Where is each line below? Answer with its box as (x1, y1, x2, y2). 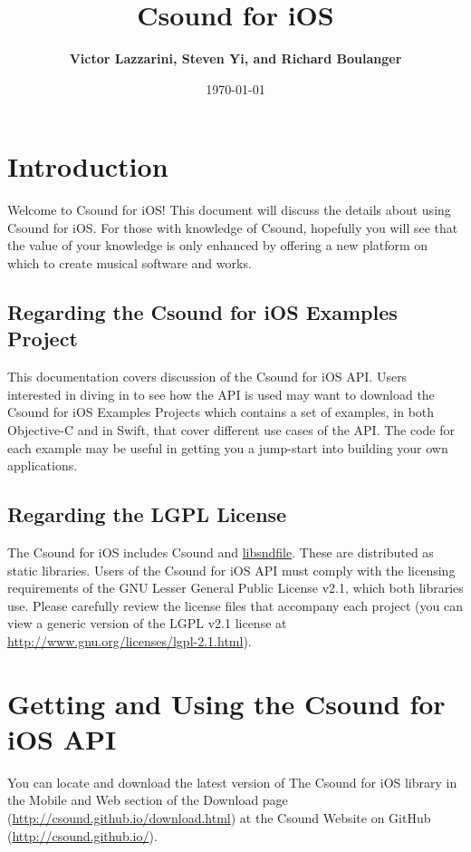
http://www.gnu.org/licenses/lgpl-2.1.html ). (7, 631, 252, 650)
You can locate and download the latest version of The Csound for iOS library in (7, 772, 457, 791)
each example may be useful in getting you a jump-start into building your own (7, 438, 448, 457)
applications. (7, 456, 78, 475)
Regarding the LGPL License (7, 500, 287, 528)
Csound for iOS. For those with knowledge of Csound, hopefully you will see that (7, 218, 458, 237)
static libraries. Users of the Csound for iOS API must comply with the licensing (7, 560, 456, 579)
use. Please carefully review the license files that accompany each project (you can (7, 595, 464, 615)
